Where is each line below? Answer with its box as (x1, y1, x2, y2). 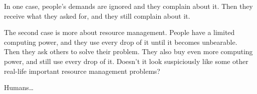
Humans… (4, 82, 34, 93)
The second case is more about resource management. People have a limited (4, 27, 235, 37)
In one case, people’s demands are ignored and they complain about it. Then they (4, 1, 253, 11)
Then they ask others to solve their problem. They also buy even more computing (4, 46, 253, 57)
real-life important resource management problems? (4, 65, 160, 76)
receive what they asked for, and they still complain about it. (4, 10, 191, 21)
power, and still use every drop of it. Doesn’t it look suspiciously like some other (4, 56, 249, 66)
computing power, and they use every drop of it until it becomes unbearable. (4, 36, 238, 47)
